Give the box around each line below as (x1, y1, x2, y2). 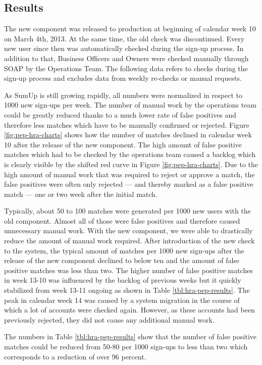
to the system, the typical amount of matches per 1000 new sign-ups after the (4, 245, 244, 255)
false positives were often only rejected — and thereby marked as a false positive (4, 179, 253, 189)
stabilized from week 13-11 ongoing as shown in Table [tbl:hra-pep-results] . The (4, 285, 250, 295)
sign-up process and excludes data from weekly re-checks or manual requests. (4, 73, 242, 83)
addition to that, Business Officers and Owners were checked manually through (4, 53, 249, 63)
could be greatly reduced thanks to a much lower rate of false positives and (4, 109, 237, 120)
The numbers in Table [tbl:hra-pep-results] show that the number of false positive (4, 331, 256, 342)
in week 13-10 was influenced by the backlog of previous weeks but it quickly (4, 275, 241, 285)
